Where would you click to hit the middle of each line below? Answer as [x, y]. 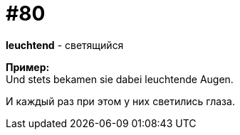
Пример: [28, 67]
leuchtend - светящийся [65, 45]
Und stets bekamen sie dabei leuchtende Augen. [120, 79]
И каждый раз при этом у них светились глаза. [120, 101]
